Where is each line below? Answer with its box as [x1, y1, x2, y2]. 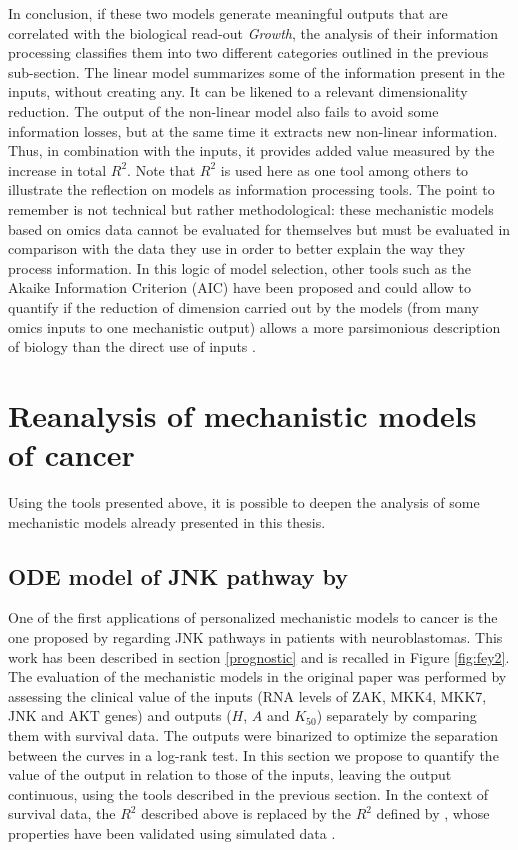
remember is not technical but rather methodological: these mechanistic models [8, 198, 494, 219]
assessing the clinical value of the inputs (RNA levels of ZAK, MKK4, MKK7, [8, 685, 487, 706]
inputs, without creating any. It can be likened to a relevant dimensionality [8, 81, 468, 102]
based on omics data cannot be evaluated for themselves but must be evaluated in [8, 218, 511, 239]
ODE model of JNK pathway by [8, 560, 348, 591]
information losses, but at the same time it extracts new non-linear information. [8, 120, 498, 141]
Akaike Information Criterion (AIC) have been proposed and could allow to [8, 277, 472, 298]
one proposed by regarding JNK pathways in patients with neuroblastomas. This [8, 626, 503, 647]
